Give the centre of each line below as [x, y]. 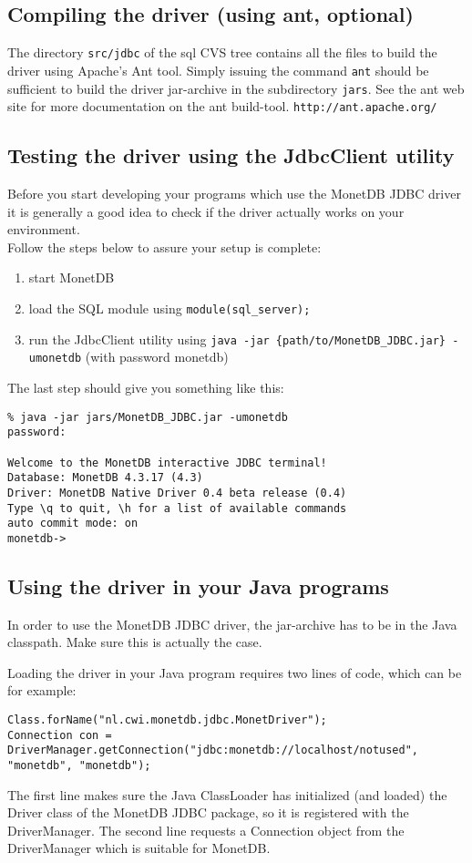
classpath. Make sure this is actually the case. [135, 642]
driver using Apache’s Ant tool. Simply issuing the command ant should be [218, 70]
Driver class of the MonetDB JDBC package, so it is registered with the [208, 812]
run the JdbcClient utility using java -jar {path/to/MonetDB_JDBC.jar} [237, 339]
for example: [42, 690]
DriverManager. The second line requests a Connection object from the [206, 830]
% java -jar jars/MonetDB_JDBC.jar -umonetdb [148, 417]
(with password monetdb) [157, 357]
